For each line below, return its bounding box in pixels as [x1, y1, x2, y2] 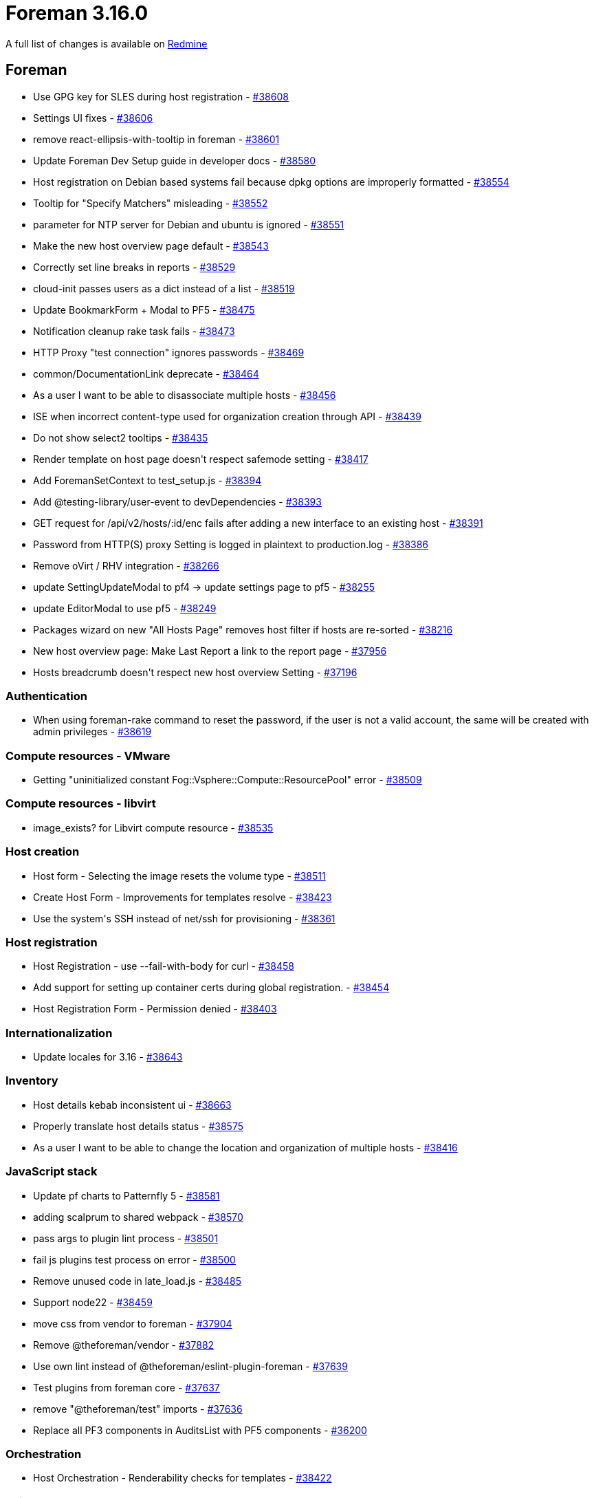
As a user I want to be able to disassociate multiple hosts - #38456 [33, 389, 336, 401]
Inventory [5, 1074, 58, 1088]
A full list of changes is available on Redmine [5, 37, 208, 50]
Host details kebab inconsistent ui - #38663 [33, 1098, 232, 1111]
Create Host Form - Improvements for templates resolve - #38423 [33, 891, 332, 903]
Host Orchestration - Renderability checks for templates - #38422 [33, 1472, 332, 1484]
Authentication [5, 688, 87, 703]
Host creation [5, 845, 80, 859]
